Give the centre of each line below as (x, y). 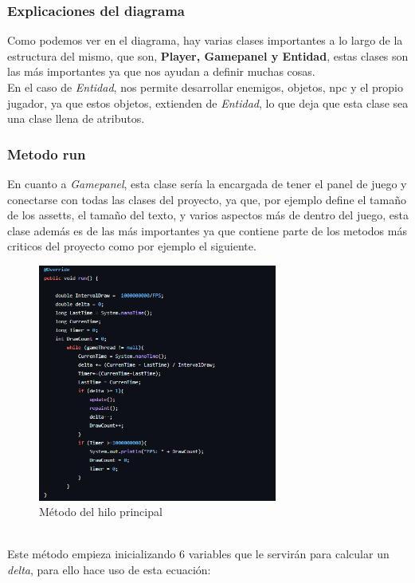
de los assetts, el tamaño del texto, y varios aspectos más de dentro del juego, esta (208, 215)
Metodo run (47, 154)
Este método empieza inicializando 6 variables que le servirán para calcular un (198, 554)
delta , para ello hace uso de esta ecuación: (109, 569)
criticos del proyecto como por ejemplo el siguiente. (132, 246)
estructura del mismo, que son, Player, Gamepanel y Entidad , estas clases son (208, 55)
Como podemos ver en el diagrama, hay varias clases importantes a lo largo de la (205, 40)
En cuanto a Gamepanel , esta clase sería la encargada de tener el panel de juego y (207, 183)
